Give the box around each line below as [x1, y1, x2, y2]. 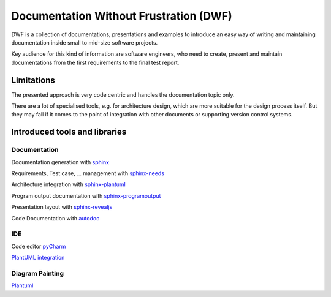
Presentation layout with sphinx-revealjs [11, 203, 113, 211]
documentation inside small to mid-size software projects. [11, 39, 158, 46]
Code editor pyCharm [11, 242, 66, 250]
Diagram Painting [11, 269, 64, 277]
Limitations [11, 75, 55, 85]
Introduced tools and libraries [11, 127, 127, 137]
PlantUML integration [11, 254, 65, 261]
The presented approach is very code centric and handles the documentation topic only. [11, 91, 235, 98]
